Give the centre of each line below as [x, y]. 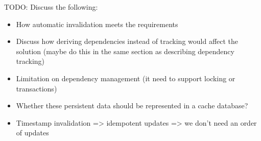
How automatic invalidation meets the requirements [97, 24]
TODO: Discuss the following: [51, 7]
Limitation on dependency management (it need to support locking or [126, 78]
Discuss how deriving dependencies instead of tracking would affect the [127, 41]
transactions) [37, 88]
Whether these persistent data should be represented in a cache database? [132, 105]
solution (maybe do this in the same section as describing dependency [125, 51]
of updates [32, 133]
